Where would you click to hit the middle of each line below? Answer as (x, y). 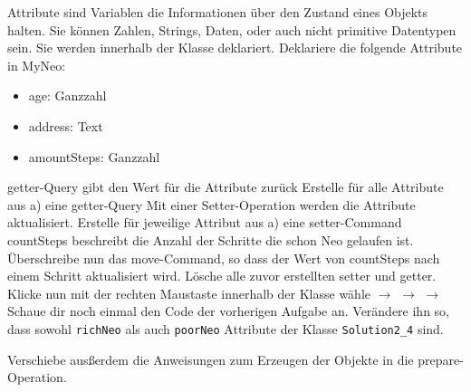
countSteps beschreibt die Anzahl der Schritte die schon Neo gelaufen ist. (211, 239)
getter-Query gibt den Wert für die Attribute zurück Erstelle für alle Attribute (226, 187)
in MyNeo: (37, 65)
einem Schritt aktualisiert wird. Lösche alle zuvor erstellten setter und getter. (222, 276)
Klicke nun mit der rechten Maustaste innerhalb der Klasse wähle (189, 293)
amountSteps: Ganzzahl (94, 156)
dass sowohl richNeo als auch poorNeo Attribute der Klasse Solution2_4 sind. (226, 328)
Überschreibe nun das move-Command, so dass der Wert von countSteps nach (224, 258)
